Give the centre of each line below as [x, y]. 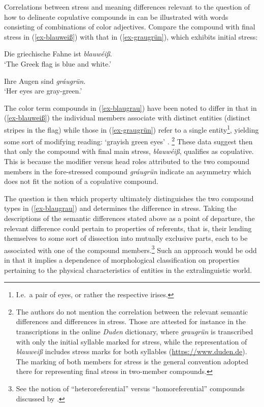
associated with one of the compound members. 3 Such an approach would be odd [130, 249]
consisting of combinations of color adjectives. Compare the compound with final [130, 27]
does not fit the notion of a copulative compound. [81, 181]
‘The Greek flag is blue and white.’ [58, 63]
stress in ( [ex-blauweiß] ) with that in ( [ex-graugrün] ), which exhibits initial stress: [131, 36]
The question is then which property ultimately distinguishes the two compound [129, 198]
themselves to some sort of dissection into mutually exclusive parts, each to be [126, 238]
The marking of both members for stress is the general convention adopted [132, 361]
